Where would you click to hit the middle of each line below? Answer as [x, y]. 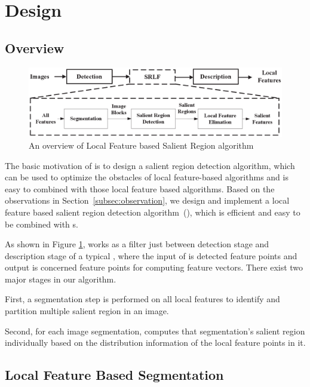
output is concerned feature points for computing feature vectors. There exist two [154, 267]
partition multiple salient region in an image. [87, 311]
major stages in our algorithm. [61, 279]
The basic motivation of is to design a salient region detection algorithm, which [150, 165]
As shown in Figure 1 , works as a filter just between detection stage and [137, 244]
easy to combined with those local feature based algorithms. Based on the [140, 188]
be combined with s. [42, 224]
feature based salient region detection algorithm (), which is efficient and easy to [153, 212]
